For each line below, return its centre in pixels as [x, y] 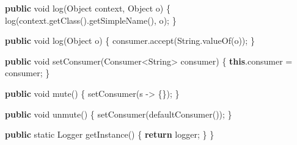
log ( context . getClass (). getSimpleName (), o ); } [91, 20]
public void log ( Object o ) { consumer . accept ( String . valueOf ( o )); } [130, 41]
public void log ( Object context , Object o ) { [88, 8]
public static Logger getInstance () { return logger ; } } [110, 134]
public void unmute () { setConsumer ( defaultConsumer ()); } [119, 114]
